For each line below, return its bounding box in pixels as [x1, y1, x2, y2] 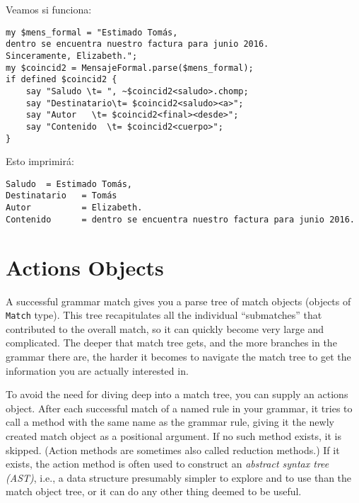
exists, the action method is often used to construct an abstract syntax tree [6, 456, 329, 471]
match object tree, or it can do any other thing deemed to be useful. [6, 484, 302, 499]
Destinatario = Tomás [6, 191, 117, 201]
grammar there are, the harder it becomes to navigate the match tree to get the [6, 349, 351, 363]
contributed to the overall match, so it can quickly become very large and [6, 321, 324, 336]
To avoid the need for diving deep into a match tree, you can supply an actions [6, 387, 348, 402]
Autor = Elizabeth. [6, 203, 143, 213]
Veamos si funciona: [6, 2, 92, 16]
